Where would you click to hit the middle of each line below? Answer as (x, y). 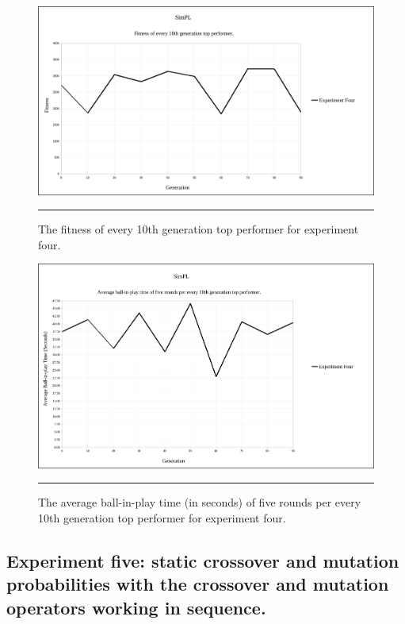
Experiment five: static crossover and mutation (203, 560)
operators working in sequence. (136, 607)
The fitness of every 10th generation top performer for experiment (199, 229)
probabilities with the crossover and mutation (198, 584)
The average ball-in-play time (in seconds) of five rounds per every (200, 502)
